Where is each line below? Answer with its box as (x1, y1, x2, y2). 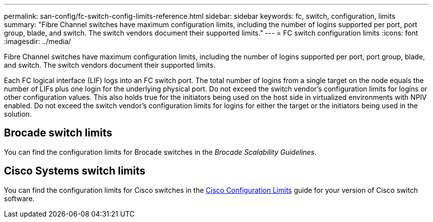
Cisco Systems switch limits (4, 165, 145, 178)
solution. (4, 110, 32, 118)
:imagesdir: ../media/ (4, 37, 71, 45)
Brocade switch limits (4, 127, 113, 139)
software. (4, 194, 35, 203)
